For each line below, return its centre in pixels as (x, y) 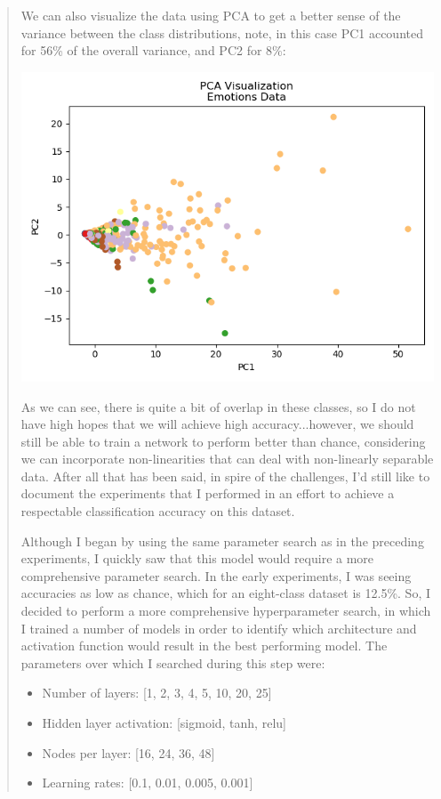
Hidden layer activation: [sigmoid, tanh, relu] (164, 723)
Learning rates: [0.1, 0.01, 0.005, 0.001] (148, 783)
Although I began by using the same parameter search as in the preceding (222, 541)
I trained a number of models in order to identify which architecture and (219, 628)
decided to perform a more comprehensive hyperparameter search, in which (226, 611)
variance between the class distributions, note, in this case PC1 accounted (222, 32)
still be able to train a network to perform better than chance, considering (223, 441)
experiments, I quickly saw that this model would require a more (197, 558)
